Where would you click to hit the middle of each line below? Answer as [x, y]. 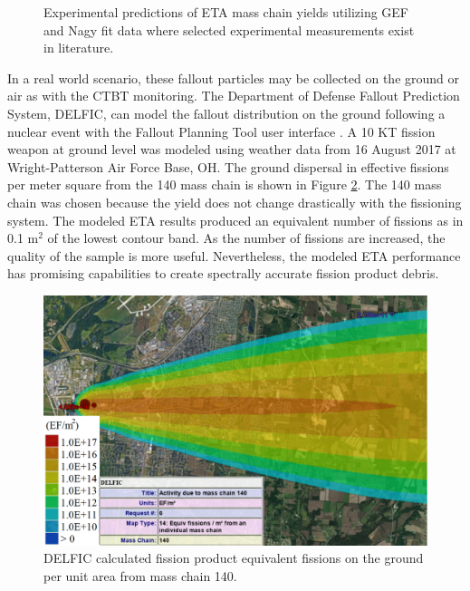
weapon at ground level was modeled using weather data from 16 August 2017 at [232, 149]
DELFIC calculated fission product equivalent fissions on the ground [234, 558]
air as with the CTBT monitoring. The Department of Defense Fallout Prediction [234, 96]
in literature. [79, 48]
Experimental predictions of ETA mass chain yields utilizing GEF [226, 12]
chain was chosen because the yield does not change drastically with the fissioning [235, 202]
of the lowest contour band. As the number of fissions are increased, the [246, 238]
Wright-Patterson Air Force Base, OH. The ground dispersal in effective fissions [228, 166]
